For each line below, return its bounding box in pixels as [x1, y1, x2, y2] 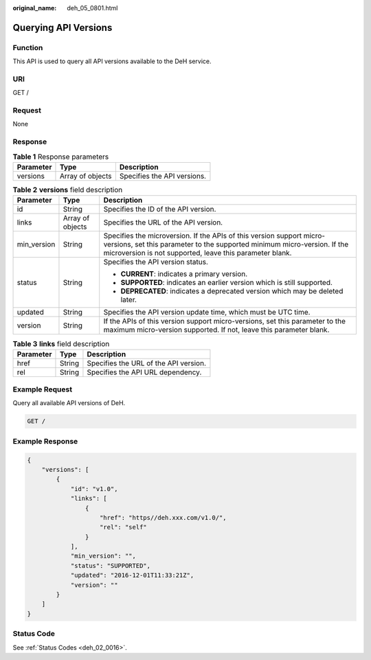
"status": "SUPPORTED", [70, 562, 151, 569]
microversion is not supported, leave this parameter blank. [103, 248, 292, 258]
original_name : [12, 4, 57, 12]
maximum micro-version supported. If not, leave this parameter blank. [103, 325, 330, 334]
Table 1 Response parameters [12, 152, 109, 161]
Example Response [12, 436, 78, 446]
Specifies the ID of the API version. [103, 205, 216, 214]
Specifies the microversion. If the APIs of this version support [103, 231, 302, 240]
